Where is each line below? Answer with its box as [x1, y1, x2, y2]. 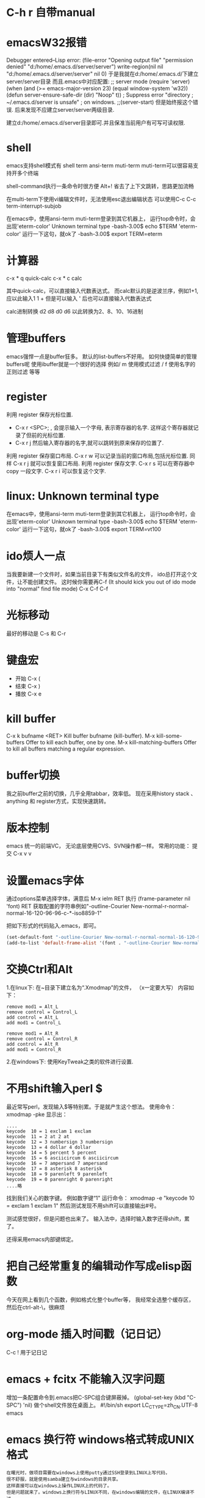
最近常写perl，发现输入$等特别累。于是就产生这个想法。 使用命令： [6, 1103, 176, 1110]
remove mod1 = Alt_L [6, 1004, 59, 1010]
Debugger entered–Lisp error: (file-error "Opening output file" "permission [6, 56, 193, 64]
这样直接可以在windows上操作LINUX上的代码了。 [6, 1483, 112, 1489]
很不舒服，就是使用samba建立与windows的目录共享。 [6, 1476, 121, 1482]
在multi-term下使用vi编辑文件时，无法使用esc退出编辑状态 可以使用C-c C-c [6, 196, 196, 203]
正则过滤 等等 [6, 368, 40, 375]
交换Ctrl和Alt [6, 963, 73, 977]
